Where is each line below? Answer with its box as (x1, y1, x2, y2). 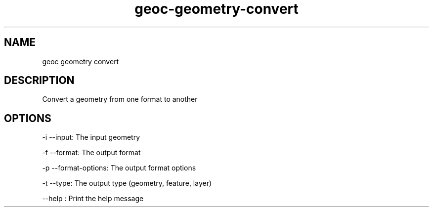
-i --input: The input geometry (42, 133, 140, 142)
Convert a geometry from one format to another (42, 95, 198, 104)
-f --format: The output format (42, 148, 141, 157)
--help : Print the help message (42, 194, 144, 203)
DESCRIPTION (4, 74, 75, 87)
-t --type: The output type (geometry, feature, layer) (42, 179, 212, 188)
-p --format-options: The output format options (42, 164, 196, 172)
